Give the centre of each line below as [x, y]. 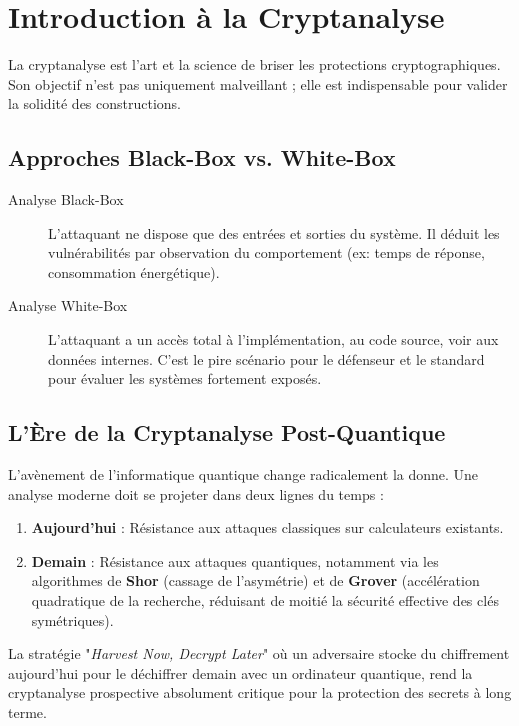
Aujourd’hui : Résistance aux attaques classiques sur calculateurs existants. [267, 527]
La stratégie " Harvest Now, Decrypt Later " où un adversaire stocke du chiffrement [259, 653]
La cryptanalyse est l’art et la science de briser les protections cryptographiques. [254, 64]
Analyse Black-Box [66, 199]
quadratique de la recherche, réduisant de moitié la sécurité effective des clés [265, 600]
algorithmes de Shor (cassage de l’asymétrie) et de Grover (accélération [255, 580]
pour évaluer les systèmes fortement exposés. [185, 378]
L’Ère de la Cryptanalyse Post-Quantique [227, 432]
